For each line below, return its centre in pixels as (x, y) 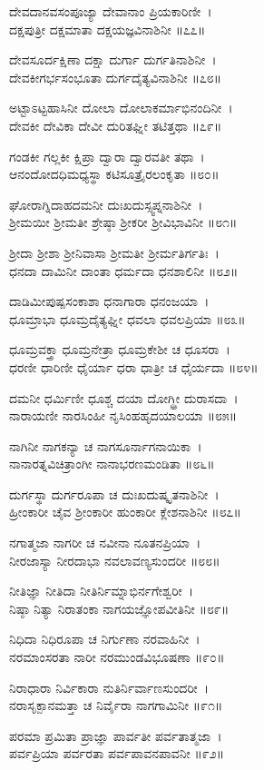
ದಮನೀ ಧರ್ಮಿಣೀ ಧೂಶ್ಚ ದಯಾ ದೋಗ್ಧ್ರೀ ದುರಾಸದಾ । (124, 397)
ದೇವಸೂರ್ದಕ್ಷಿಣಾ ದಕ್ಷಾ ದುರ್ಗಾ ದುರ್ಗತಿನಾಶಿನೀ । (113, 59)
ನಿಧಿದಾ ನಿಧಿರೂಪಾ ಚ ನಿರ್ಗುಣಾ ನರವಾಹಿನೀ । (105, 639)
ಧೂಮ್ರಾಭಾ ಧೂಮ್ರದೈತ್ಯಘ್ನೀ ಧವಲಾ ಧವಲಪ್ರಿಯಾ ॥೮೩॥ (127, 318)
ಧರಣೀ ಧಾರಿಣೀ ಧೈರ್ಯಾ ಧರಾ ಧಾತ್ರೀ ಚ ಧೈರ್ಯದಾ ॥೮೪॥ (134, 366)
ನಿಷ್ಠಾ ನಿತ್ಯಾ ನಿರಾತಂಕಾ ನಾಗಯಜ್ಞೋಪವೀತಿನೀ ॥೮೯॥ (119, 608)
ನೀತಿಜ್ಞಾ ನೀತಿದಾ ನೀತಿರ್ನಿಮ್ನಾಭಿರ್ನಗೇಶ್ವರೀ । (102, 591)
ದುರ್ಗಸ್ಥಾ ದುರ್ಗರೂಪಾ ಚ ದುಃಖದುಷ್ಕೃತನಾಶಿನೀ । (114, 494)
